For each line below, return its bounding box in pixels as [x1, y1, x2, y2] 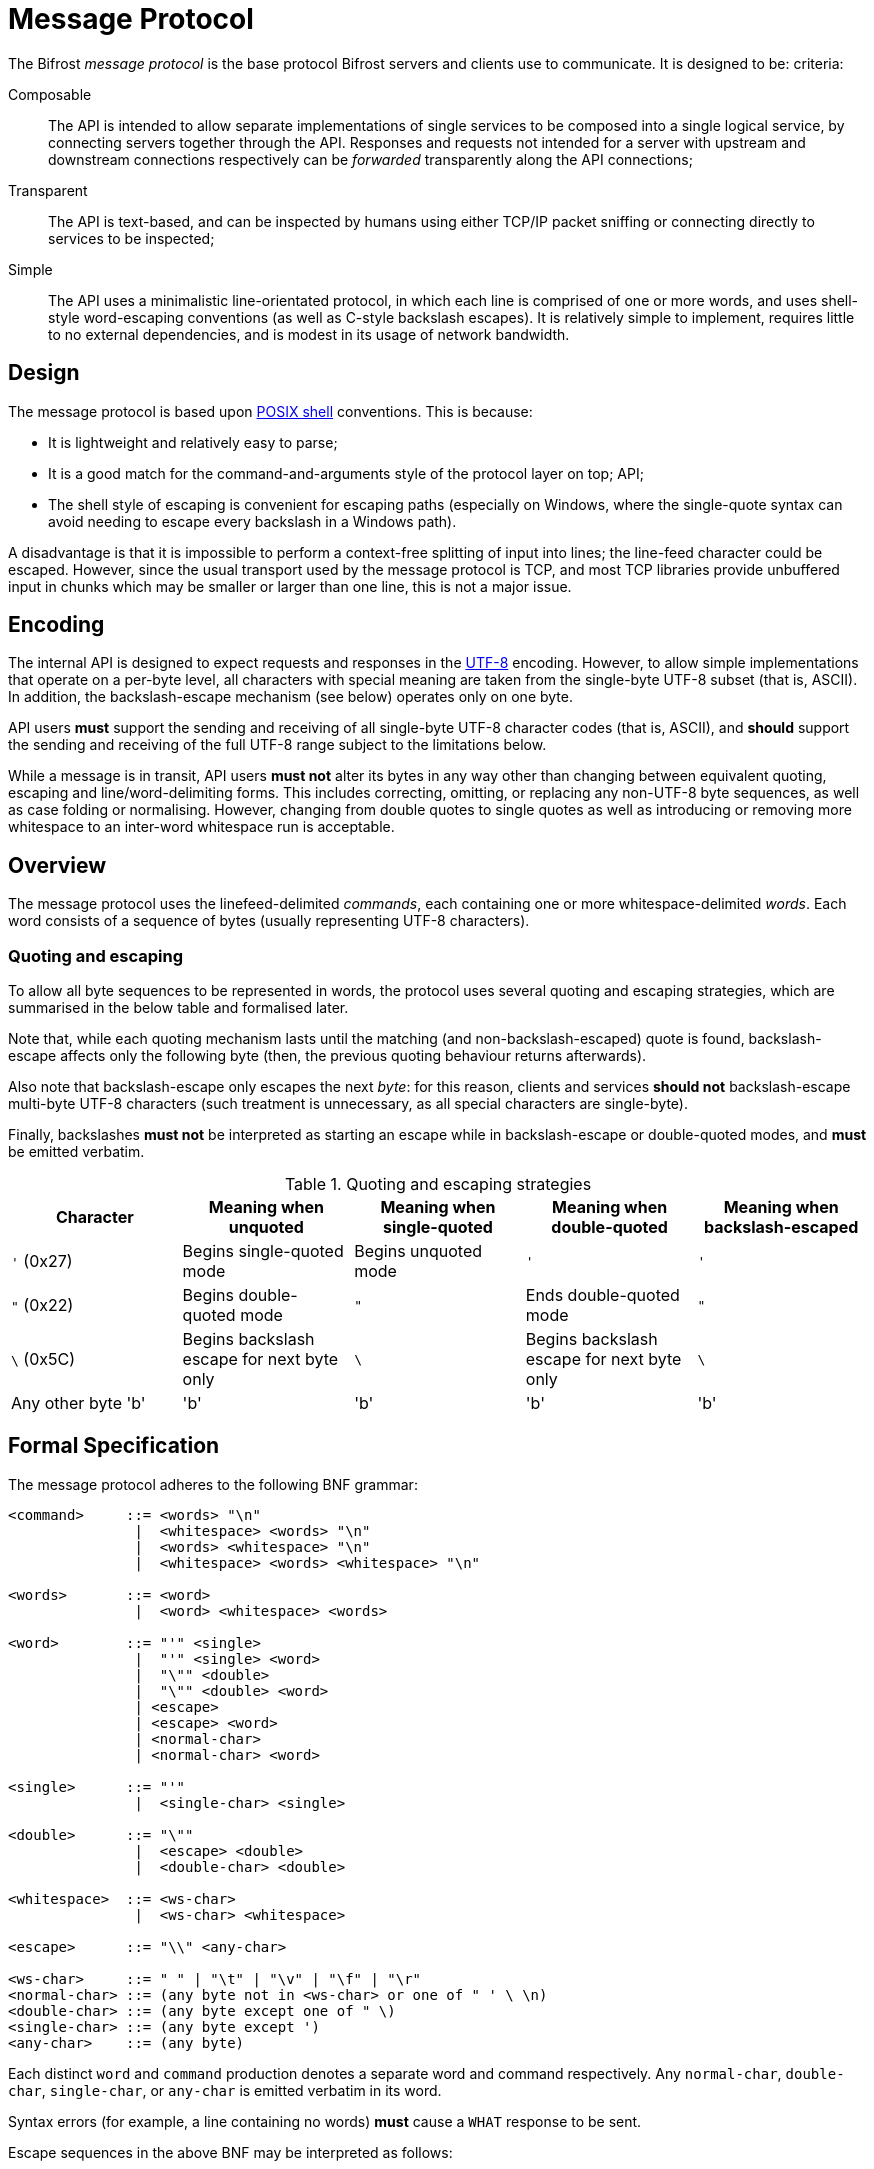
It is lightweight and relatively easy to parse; [48, 433, 338, 451]
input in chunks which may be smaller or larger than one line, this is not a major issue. [8, 577, 572, 595]
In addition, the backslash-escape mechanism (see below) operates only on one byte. [8, 688, 573, 706]
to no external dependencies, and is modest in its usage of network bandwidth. [48, 325, 570, 343]
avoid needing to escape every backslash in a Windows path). [48, 512, 457, 530]
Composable [8, 85, 92, 103]
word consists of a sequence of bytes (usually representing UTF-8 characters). [8, 912, 530, 930]
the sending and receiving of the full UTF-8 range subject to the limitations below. [8, 736, 547, 754]
